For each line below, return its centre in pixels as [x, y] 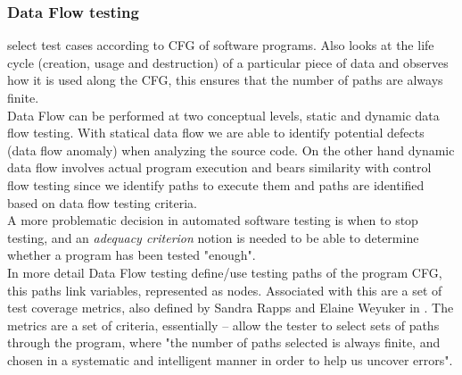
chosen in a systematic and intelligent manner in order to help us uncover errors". [230, 359]
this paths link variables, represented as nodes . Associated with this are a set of [225, 290]
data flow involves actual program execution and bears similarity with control [219, 167]
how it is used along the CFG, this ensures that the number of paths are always [225, 80]
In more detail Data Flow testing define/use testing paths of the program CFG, [225, 272]
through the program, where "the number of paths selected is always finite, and [224, 342]
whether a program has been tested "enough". [132, 255]
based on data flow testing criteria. [102, 202]
